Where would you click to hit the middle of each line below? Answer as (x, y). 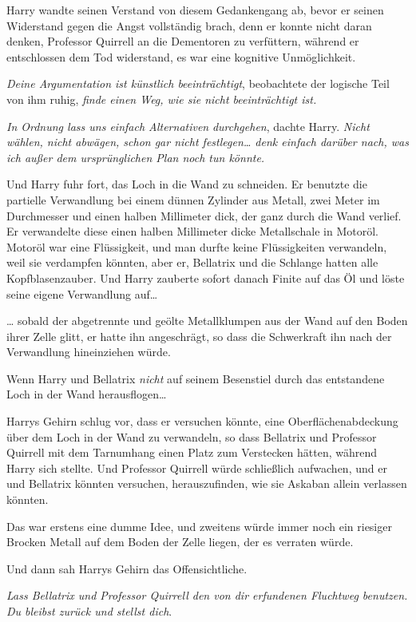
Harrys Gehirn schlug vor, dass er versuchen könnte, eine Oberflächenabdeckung (202, 421)
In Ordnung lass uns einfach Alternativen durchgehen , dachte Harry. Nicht (188, 126)
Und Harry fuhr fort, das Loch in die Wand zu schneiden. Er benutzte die (187, 184)
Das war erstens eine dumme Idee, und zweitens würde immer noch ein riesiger (199, 526)
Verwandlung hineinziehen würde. (89, 352)
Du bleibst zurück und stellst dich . (89, 611)
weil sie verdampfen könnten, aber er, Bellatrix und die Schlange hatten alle (192, 262)
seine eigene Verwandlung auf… (82, 293)
